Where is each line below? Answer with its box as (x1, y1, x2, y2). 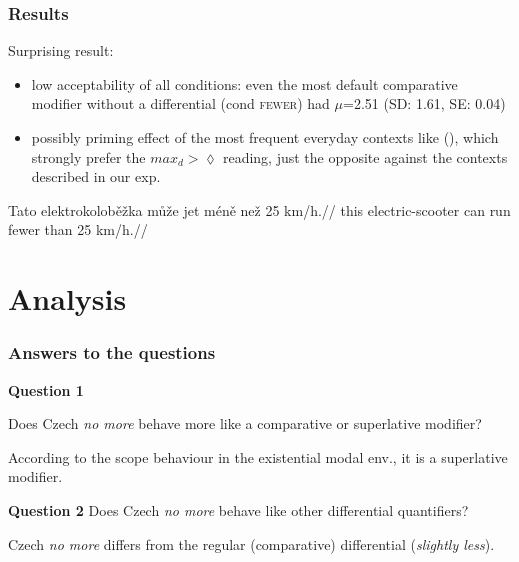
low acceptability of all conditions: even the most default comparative (31, 73, 458, 94)
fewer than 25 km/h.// (8, 219, 148, 240)
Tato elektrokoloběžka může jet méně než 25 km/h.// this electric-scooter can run (8, 199, 511, 220)
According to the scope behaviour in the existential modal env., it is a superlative (8, 446, 508, 467)
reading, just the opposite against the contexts (222, 146, 508, 167)
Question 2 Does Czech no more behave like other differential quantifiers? (8, 499, 469, 520)
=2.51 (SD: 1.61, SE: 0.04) (343, 93, 506, 114)
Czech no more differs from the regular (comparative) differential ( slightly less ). (8, 533, 495, 554)
